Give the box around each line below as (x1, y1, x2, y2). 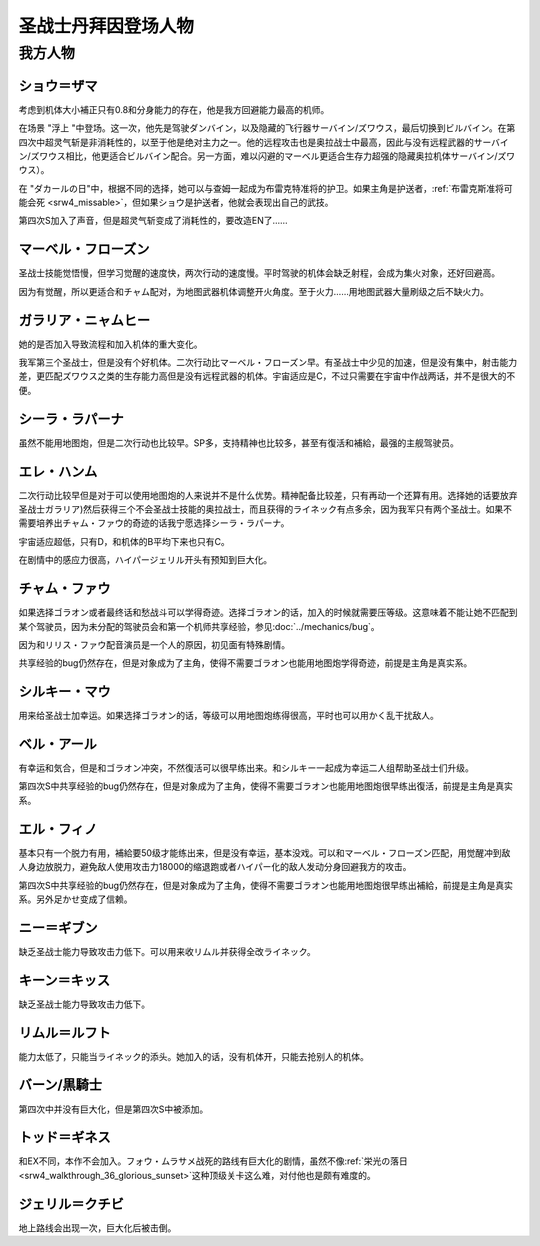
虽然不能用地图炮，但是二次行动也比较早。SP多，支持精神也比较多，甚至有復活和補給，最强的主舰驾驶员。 (18, 436, 459, 449)
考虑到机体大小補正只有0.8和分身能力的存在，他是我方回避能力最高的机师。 (18, 103, 330, 115)
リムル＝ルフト (18, 1024, 111, 1041)
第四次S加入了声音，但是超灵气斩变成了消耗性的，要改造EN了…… (18, 215, 289, 227)
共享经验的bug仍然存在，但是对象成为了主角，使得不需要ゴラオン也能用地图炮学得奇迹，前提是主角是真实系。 (18, 657, 473, 669)
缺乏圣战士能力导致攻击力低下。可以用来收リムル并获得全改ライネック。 (18, 945, 316, 957)
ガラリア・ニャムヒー (18, 311, 150, 329)
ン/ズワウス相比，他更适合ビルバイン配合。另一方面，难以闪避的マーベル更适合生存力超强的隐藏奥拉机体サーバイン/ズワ (18, 150, 515, 162)
